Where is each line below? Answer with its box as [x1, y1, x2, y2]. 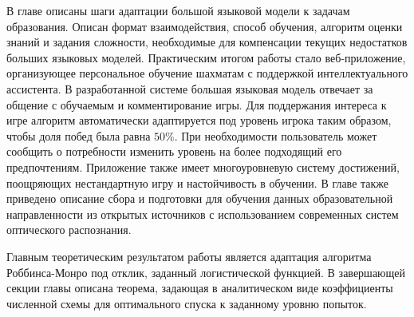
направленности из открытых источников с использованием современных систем [6, 205, 399, 222]
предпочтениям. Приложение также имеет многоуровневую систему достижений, [6, 158, 400, 175]
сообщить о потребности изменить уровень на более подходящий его [6, 143, 342, 160]
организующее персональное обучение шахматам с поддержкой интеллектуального [6, 65, 408, 81]
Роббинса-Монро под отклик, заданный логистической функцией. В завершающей [6, 264, 406, 280]
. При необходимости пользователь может [174, 127, 377, 144]
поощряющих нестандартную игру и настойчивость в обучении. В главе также [6, 174, 389, 191]
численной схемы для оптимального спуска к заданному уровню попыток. [6, 295, 367, 311]
